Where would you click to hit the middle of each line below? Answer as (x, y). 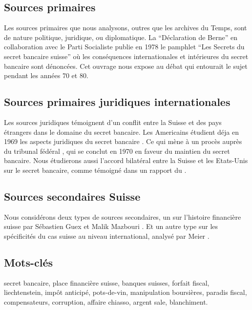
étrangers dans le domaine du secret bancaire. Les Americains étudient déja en (122, 132)
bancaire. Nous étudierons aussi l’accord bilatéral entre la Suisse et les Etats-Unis (126, 160)
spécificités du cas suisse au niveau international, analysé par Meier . (107, 236)
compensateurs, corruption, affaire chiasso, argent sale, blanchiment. (106, 301)
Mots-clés (29, 262)
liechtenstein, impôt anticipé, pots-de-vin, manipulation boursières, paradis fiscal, (126, 292)
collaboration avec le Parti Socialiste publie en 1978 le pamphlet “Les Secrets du (124, 47)
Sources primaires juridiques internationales (117, 102)
